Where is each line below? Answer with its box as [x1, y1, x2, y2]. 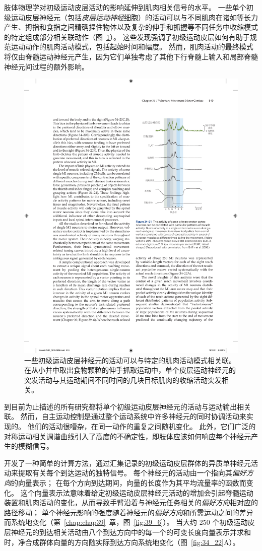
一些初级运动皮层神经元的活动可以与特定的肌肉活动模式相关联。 [24, 355, 236, 365]
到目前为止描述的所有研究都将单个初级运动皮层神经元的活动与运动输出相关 [4, 401, 251, 411]
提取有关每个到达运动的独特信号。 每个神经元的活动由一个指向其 [18, 467, 232, 478]
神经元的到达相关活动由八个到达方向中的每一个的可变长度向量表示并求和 [11, 527, 251, 537]
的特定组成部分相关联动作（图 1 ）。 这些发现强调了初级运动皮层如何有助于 [4, 31, 250, 42]
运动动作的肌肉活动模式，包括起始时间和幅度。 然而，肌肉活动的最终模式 [11, 41, 253, 52]
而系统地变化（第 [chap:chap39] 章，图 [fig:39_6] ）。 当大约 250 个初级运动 [4, 517, 248, 527]
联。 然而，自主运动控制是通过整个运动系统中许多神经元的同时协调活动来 [4, 411, 246, 422]
